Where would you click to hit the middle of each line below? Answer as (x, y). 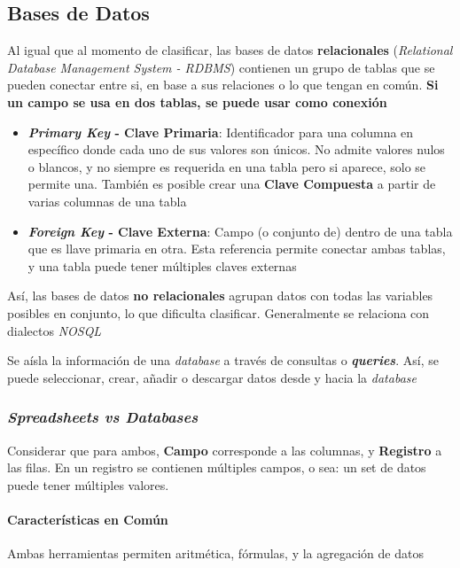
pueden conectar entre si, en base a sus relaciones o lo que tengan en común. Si (223, 85)
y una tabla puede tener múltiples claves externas (162, 265)
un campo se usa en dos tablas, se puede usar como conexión (197, 101)
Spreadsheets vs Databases (103, 417)
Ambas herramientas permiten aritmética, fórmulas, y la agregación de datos (215, 553)
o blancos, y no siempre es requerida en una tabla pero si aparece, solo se (227, 166)
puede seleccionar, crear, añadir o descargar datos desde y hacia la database (212, 377)
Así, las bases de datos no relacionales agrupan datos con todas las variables (220, 296)
